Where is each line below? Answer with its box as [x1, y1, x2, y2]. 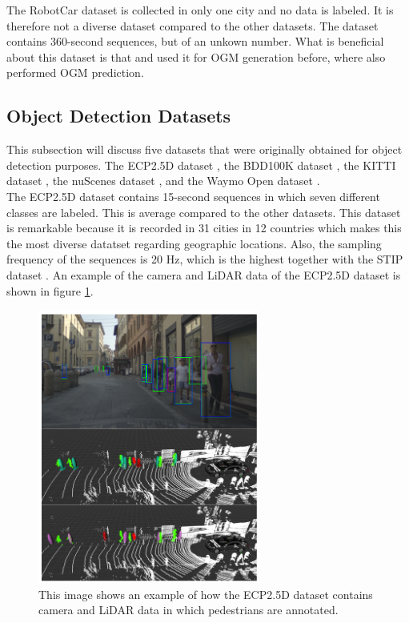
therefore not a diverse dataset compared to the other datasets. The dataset [6, 17, 379, 34]
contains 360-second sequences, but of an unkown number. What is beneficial [6, 33, 384, 50]
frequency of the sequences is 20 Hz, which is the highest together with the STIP [6, 251, 403, 267]
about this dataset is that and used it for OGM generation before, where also [6, 48, 386, 65]
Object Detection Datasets [6, 103, 231, 128]
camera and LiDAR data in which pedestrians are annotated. [38, 601, 339, 618]
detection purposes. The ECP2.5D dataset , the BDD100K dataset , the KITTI [6, 156, 396, 173]
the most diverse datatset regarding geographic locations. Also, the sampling [6, 235, 382, 251]
